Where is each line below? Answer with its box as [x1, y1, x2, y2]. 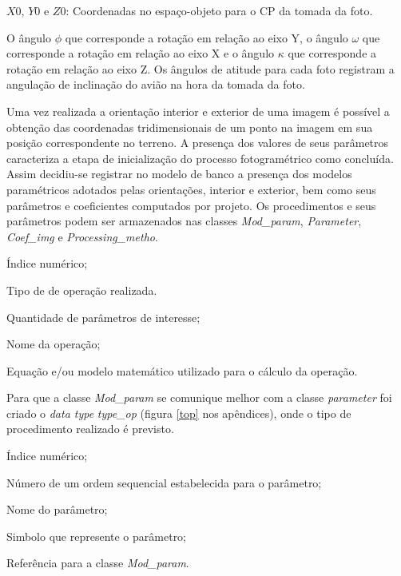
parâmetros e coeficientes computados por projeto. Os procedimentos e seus [6, 197, 376, 213]
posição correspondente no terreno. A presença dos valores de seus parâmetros [6, 134, 389, 151]
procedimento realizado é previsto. [6, 420, 174, 437]
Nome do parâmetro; [6, 501, 108, 518]
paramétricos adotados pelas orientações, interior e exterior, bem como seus [6, 181, 376, 197]
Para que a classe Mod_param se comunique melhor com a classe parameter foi [6, 389, 392, 406]
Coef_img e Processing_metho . [6, 228, 158, 244]
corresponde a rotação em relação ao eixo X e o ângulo [6, 45, 275, 62]
